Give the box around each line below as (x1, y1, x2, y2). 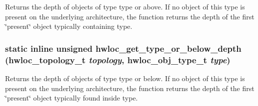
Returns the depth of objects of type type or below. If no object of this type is (5, 73, 245, 83)
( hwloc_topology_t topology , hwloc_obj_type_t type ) (5, 53, 230, 66)
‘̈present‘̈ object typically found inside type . (5, 93, 138, 103)
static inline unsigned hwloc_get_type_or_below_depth (5, 42, 241, 54)
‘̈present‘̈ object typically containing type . (5, 21, 132, 31)
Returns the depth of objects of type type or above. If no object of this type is (5, 1, 245, 11)
